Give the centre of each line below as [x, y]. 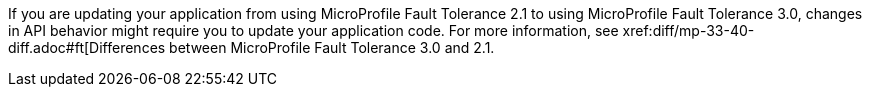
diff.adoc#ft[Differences [87, 47]
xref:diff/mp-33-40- [688, 30]
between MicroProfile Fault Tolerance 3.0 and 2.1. [332, 47]
